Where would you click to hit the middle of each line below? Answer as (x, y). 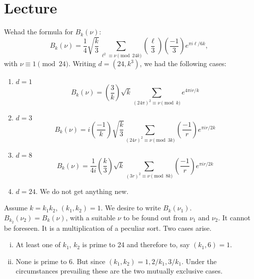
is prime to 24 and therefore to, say (136, 244)
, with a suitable (90, 217)
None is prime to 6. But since (60, 261)
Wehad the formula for (39, 32)
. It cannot (234, 217)
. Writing (82, 63)
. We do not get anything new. (82, 191)
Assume (16, 208)
